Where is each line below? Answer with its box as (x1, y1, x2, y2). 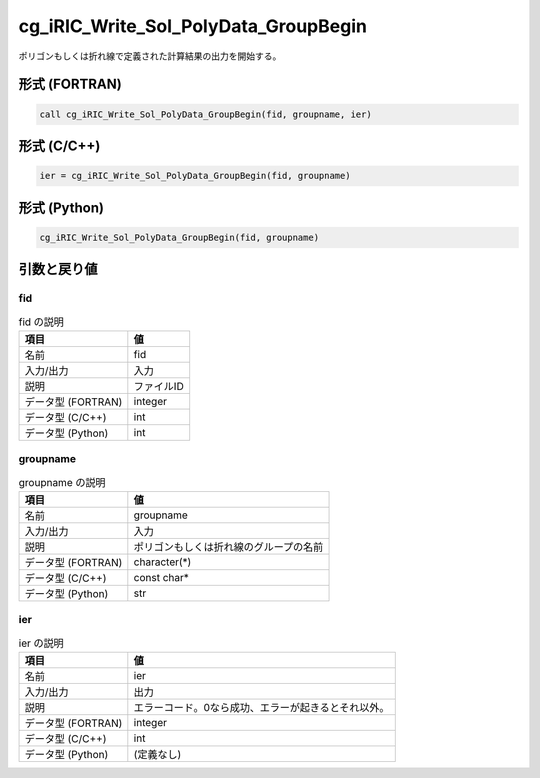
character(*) (133, 555, 192, 569)
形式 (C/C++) (18, 137, 101, 154)
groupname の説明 (18, 475, 106, 489)
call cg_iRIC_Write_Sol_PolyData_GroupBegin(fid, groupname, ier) (39, 108, 372, 120)
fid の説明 (18, 315, 65, 329)
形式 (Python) (18, 199, 105, 216)
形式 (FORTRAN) (18, 76, 122, 93)
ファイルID (133, 379, 184, 393)
